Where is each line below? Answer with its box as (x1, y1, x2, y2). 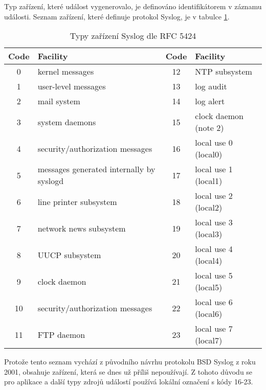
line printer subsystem (37, 195, 117, 208)
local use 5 (195, 269, 233, 282)
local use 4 (195, 243, 233, 255)
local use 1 (195, 163, 233, 175)
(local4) (195, 255, 223, 267)
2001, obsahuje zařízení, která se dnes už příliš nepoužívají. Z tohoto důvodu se (4, 366, 253, 377)
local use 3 (195, 216, 233, 228)
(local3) (195, 228, 223, 240)
